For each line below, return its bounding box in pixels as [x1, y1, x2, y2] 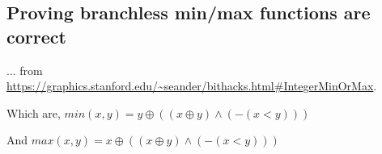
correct [6, 23, 66, 48]
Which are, [6, 104, 61, 121]
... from [6, 61, 43, 78]
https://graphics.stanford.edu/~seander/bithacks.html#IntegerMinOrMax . [6, 77, 377, 94]
